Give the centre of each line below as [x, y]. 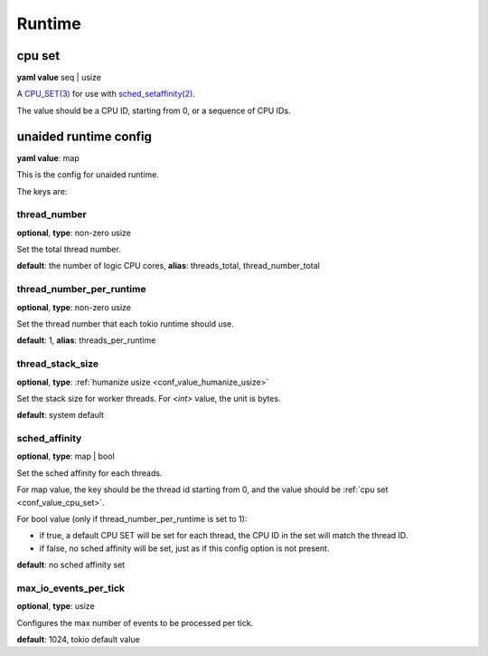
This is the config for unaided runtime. [88, 175]
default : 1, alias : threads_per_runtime [86, 340]
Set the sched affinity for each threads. [89, 473]
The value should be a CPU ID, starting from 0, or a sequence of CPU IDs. [154, 110]
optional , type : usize [56, 606]
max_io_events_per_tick [71, 588]
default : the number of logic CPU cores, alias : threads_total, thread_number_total [169, 266]
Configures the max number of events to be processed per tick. [135, 623]
